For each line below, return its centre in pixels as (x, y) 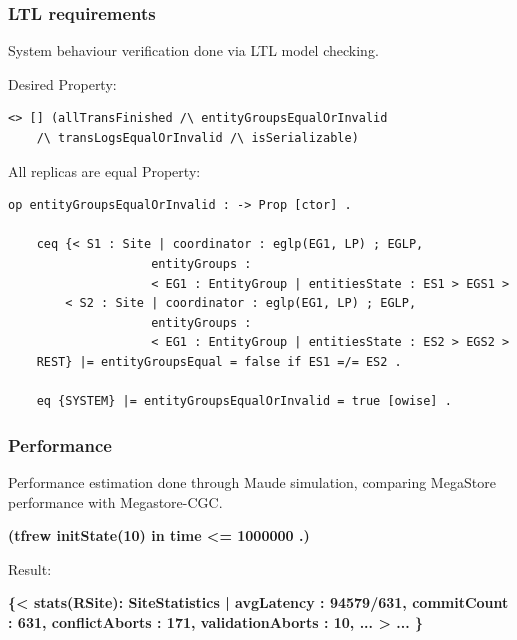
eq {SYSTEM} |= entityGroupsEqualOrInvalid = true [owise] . (244, 401)
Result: (30, 568)
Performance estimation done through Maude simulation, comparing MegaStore (252, 481)
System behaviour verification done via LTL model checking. (193, 50)
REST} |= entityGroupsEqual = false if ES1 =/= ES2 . (219, 361)
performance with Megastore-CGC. (115, 501)
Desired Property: (62, 83)
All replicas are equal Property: (104, 170)
